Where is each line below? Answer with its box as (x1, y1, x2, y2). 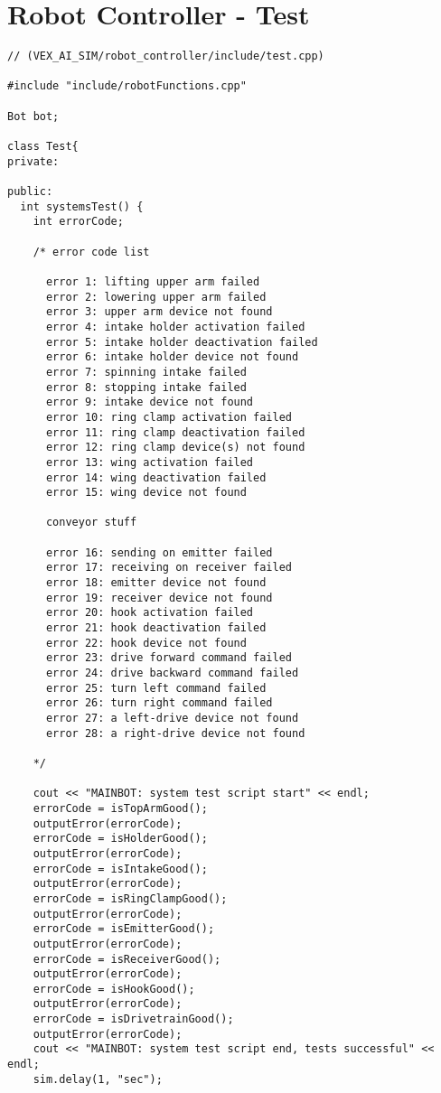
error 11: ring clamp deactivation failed (45, 425, 305, 439)
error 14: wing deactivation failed (45, 471, 267, 484)
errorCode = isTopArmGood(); (33, 801, 208, 815)
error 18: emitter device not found (45, 576, 267, 590)
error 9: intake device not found (45, 396, 254, 409)
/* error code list (33, 245, 150, 258)
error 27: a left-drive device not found (45, 712, 299, 724)
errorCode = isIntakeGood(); (33, 862, 208, 875)
